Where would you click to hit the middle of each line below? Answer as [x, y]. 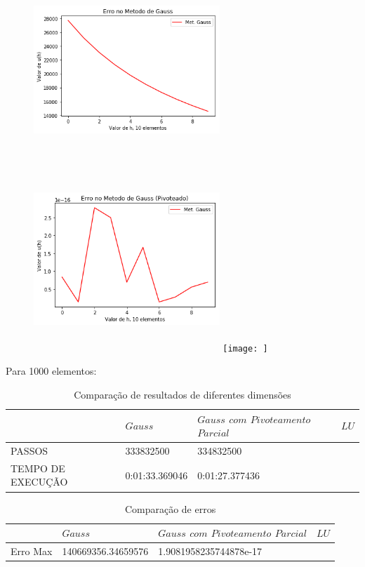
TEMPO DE [38, 468]
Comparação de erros [170, 508]
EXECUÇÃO [39, 482]
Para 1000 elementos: [51, 371]
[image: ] [245, 348]
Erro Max [32, 551]
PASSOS [29, 451]
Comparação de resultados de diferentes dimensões [182, 394]
